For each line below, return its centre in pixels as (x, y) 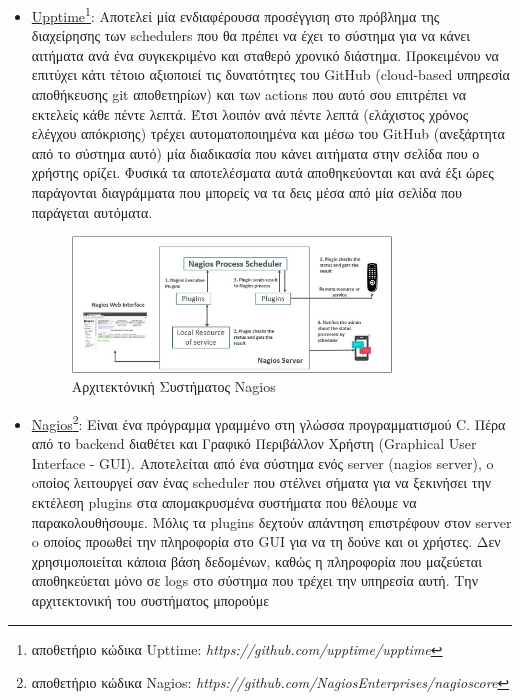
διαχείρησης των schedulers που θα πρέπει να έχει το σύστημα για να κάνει (250, 35)
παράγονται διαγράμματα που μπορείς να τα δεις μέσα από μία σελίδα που (246, 192)
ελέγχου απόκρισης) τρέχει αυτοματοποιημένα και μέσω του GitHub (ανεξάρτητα (268, 133)
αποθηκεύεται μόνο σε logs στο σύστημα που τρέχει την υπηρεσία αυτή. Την (254, 580)
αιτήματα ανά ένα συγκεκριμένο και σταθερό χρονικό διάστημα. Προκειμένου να (265, 54)
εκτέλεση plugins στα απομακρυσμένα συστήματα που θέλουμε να (224, 502)
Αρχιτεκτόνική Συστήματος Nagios (173, 386)
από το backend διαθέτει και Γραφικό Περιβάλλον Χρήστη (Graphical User (254, 443)
